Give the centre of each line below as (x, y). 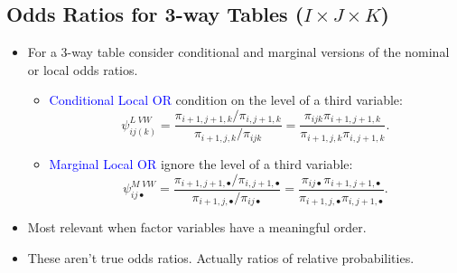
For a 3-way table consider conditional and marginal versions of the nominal (238, 52)
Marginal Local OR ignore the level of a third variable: (201, 163)
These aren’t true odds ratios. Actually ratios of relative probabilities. (221, 258)
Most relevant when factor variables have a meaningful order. (197, 227)
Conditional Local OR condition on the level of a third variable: (226, 100)
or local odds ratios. (83, 69)
